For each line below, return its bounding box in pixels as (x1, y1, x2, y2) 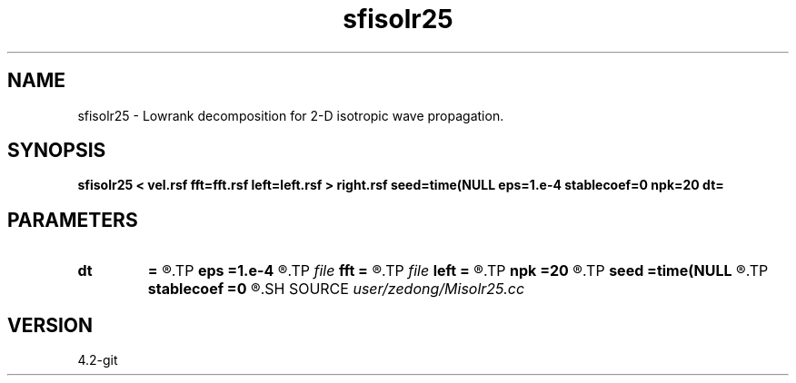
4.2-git (77, 352, 118, 368)
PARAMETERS (7, 208, 138, 231)
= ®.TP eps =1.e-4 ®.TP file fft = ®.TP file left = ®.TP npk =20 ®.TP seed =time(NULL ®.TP (147, 261, 769, 280)
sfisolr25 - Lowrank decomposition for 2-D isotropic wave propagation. (77, 107, 504, 123)
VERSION (7, 313, 94, 337)
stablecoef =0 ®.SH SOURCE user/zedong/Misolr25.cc (147, 280, 525, 299)
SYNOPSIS (7, 139, 106, 162)
